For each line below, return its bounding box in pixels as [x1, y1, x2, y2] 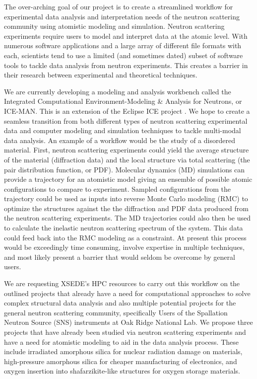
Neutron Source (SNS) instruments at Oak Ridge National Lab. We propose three [4, 317, 253, 327]
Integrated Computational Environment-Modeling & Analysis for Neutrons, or [4, 96, 242, 106]
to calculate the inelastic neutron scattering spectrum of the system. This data [4, 223, 243, 233]
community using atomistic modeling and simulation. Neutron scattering [4, 21, 225, 31]
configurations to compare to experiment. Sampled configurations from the [4, 183, 231, 194]
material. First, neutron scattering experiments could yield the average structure [4, 145, 249, 155]
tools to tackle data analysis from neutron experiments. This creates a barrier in [4, 60, 248, 70]
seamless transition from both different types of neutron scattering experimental [4, 115, 248, 126]
